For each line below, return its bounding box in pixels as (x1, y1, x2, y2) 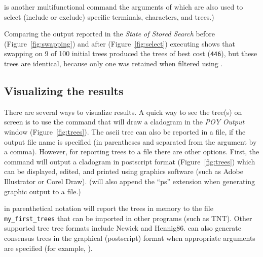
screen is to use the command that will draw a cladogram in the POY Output (4, 116, 245, 127)
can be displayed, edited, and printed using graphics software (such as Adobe (4, 166, 243, 177)
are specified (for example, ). (4, 242, 93, 253)
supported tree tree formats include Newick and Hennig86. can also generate (4, 223, 241, 233)
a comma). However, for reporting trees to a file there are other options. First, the (4, 146, 259, 157)
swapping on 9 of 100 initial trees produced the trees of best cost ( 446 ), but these (4, 48, 257, 59)
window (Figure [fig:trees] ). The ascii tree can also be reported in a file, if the (4, 126, 246, 137)
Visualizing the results (4, 83, 124, 99)
